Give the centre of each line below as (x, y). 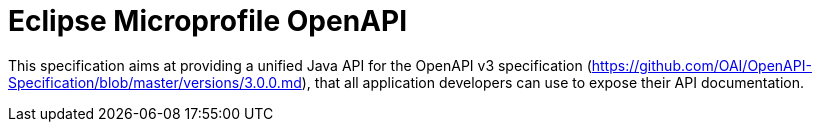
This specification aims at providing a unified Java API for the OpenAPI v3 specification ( (300, 65)
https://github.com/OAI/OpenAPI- (701, 65)
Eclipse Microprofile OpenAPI (207, 21)
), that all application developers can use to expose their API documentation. (553, 82)
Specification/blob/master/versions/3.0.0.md (155, 82)
